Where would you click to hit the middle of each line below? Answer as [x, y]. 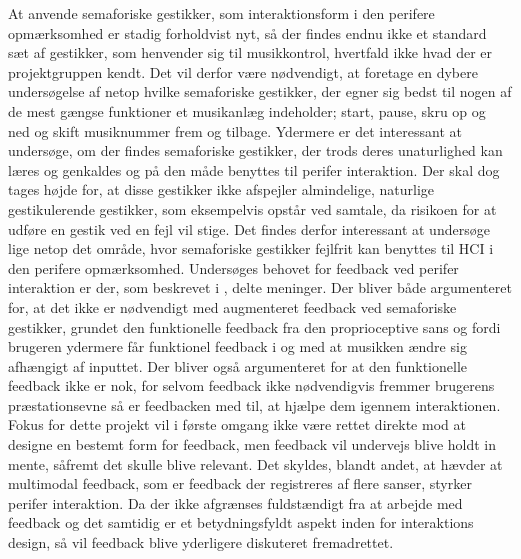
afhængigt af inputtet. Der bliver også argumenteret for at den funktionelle [238, 365]
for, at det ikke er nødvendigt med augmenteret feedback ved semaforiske [232, 306]
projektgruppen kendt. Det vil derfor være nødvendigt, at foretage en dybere [243, 71]
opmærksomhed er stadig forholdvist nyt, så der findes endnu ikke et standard [247, 32]
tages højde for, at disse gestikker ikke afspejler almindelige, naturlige [221, 189]
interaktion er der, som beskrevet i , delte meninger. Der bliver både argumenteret [260, 287]
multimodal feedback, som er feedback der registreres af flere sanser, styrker [240, 483]
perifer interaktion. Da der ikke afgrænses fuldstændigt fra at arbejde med [235, 502]
